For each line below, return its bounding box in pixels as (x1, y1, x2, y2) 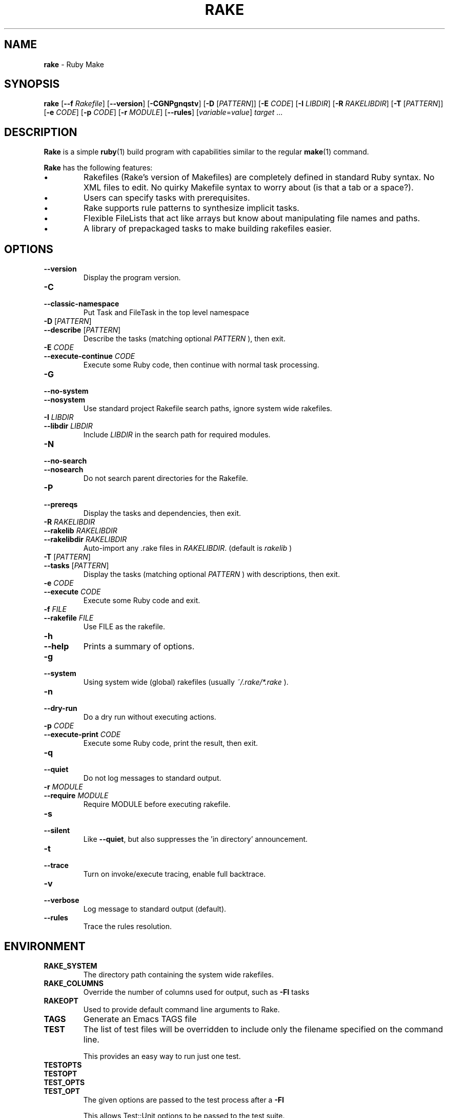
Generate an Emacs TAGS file (83, 1013, 197, 1024)
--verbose (44, 896, 79, 905)
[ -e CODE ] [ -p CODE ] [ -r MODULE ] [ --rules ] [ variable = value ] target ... (44, 108, 283, 117)
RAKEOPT (44, 996, 78, 1005)
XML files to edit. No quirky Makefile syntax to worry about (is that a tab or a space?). (84, 182, 414, 193)
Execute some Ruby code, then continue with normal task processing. (83, 360, 319, 370)
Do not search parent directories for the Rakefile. (83, 474, 248, 483)
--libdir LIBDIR (44, 421, 93, 431)
